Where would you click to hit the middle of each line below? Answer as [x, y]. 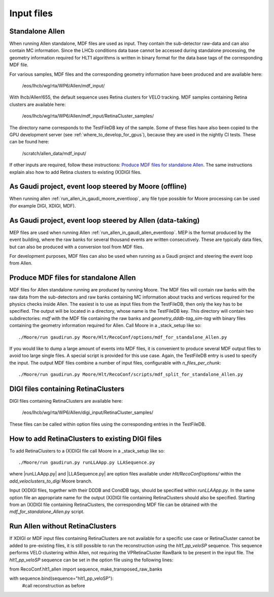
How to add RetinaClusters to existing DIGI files [85, 439]
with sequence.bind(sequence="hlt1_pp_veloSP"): [61, 578]
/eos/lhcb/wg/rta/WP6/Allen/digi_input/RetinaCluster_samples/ [88, 412]
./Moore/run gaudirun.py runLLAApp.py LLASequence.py [87, 462]
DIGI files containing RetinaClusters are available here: [66, 401]
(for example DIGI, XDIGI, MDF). [43, 205]
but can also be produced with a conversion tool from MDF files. [77, 247]
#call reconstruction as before [54, 585]
